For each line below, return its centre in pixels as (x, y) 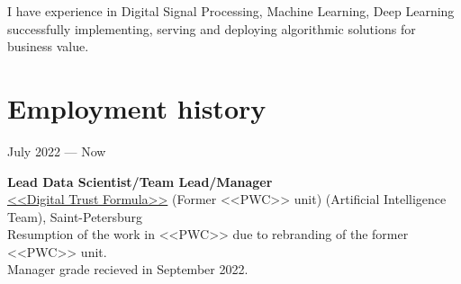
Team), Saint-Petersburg (75, 216)
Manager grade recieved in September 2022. (128, 269)
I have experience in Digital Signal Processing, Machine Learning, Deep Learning (231, 11)
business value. (48, 46)
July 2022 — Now (57, 151)
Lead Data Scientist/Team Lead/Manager (140, 181)
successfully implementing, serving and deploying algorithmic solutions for (212, 28)
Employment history (137, 107)
